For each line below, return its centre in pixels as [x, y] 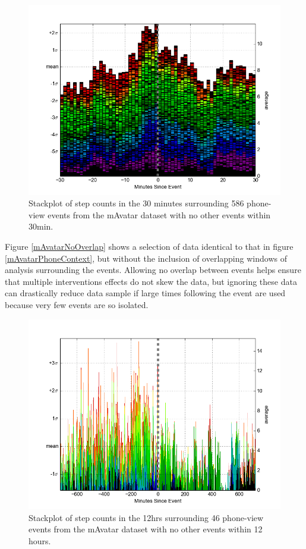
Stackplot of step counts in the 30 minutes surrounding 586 [136, 203]
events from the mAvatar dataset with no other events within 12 [146, 529]
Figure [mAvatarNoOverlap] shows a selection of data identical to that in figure [149, 246]
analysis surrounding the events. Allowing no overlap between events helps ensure [153, 270]
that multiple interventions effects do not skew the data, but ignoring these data [151, 281]
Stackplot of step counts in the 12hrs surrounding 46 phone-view [146, 517]
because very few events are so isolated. [77, 304]
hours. [40, 540]
